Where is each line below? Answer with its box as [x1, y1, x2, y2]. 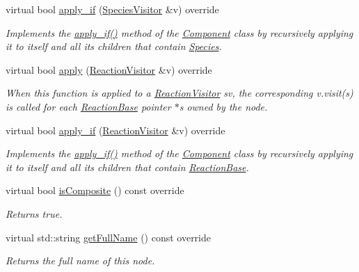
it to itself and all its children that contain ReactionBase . [6, 159, 249, 174]
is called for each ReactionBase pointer [6, 99, 171, 113]
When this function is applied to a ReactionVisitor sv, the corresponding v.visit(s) [6, 86, 353, 100]
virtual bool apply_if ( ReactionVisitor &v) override [6, 122, 225, 137]
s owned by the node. [179, 99, 268, 113]
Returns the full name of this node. [6, 253, 155, 268]
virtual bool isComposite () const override [6, 183, 184, 198]
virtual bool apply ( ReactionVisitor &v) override [6, 62, 212, 77]
